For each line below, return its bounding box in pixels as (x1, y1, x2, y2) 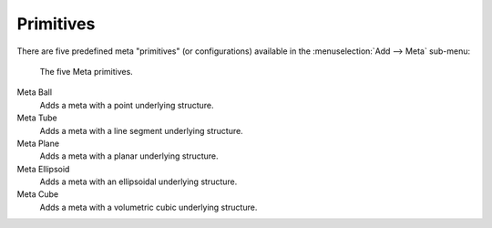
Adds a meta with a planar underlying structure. (39, 150, 219, 161)
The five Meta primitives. (39, 66, 134, 77)
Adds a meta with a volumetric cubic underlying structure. (39, 202, 258, 212)
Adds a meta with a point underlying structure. (39, 99, 214, 110)
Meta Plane (16, 138, 59, 149)
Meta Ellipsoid (16, 163, 70, 174)
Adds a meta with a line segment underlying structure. (39, 125, 243, 136)
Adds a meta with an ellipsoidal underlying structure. (39, 176, 238, 187)
